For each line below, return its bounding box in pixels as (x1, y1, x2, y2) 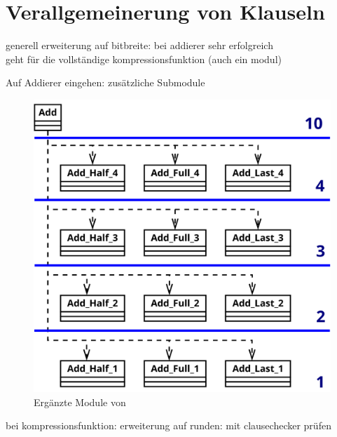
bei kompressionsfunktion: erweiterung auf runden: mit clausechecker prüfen (6, 418, 331, 433)
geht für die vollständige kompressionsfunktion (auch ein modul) (6, 51, 282, 66)
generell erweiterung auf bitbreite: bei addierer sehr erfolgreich (6, 38, 273, 53)
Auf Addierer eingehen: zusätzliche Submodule (6, 75, 205, 90)
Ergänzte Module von (34, 394, 126, 409)
